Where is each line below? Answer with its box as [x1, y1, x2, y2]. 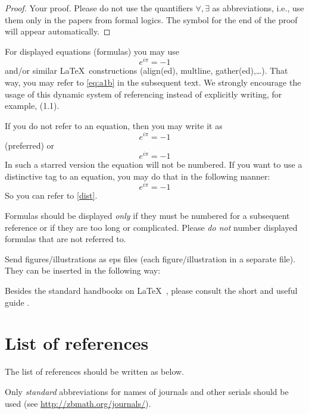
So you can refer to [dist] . [5, 189, 98, 202]
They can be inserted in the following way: [5, 264, 161, 277]
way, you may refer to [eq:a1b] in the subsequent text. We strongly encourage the [5, 76, 301, 89]
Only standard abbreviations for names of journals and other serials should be [5, 385, 289, 397]
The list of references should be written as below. [5, 365, 185, 378]
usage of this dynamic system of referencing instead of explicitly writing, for [5, 87, 282, 100]
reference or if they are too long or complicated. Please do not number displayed [5, 221, 298, 233]
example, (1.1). [5, 99, 60, 112]
